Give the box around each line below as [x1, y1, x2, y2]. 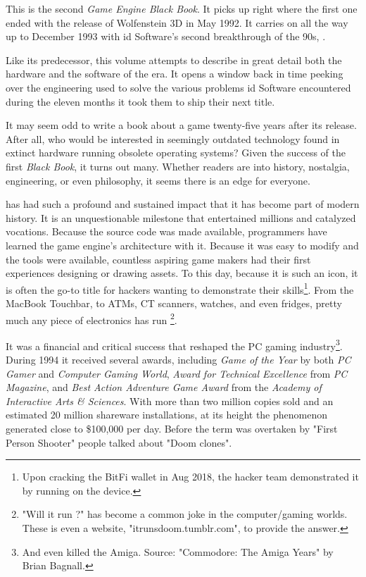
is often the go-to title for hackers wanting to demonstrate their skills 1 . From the [6, 280, 354, 297]
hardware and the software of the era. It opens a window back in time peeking [6, 66, 343, 81]
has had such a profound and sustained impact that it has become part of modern [6, 197, 360, 211]
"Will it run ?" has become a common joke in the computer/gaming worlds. [22, 507, 348, 521]
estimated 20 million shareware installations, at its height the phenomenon [6, 407, 328, 422]
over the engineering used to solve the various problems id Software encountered [6, 80, 351, 94]
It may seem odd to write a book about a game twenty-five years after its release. [6, 118, 357, 132]
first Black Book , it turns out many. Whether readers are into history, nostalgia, [6, 159, 350, 173]
